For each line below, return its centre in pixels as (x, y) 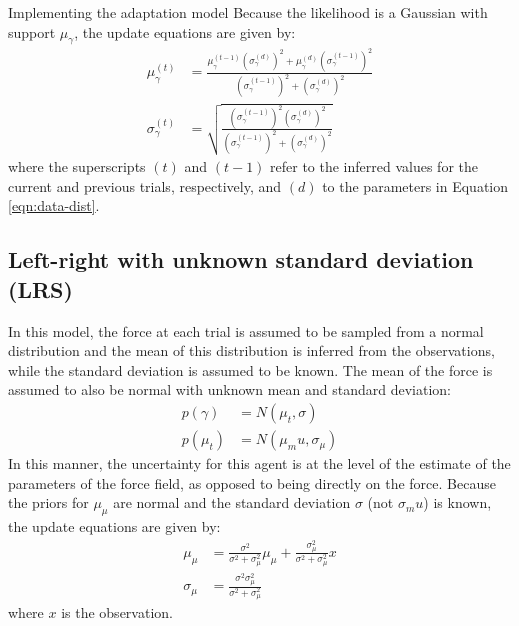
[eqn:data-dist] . (54, 205)
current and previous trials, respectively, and (145, 185)
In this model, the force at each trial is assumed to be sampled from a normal (246, 330)
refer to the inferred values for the (374, 166)
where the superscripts (77, 166)
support (32, 31)
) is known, (457, 502)
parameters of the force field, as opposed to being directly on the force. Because (252, 482)
